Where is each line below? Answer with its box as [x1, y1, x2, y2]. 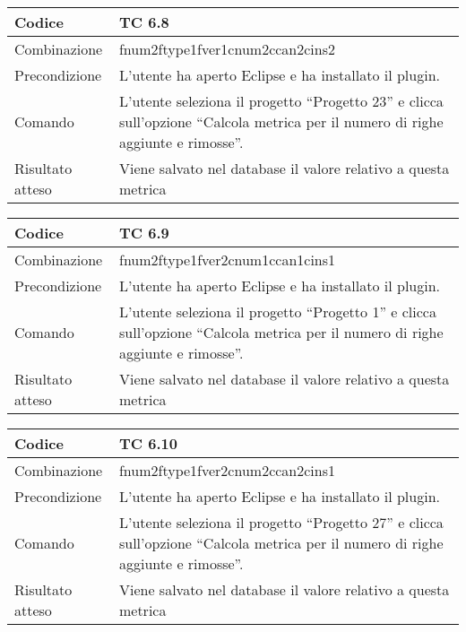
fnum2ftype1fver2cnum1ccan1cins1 [119, 249, 336, 270]
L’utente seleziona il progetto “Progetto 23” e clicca [118, 91, 444, 111]
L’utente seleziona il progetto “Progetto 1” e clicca [119, 301, 436, 322]
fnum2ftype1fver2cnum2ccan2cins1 [118, 460, 335, 480]
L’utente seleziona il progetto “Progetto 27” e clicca [118, 512, 444, 532]
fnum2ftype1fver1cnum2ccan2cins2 [118, 39, 335, 59]
